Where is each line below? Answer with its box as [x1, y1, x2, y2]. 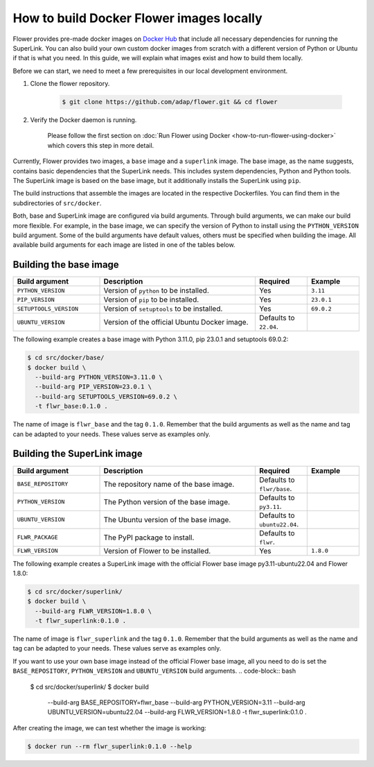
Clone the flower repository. [30, 80, 110, 88]
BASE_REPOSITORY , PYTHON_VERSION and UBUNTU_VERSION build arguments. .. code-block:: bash [12, 666, 296, 675]
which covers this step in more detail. [47, 141, 154, 149]
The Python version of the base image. [103, 497, 231, 506]
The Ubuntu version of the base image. [103, 515, 231, 524]
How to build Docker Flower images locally [12, 10, 262, 26]
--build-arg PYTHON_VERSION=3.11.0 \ [35, 373, 163, 381]
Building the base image [12, 259, 119, 270]
